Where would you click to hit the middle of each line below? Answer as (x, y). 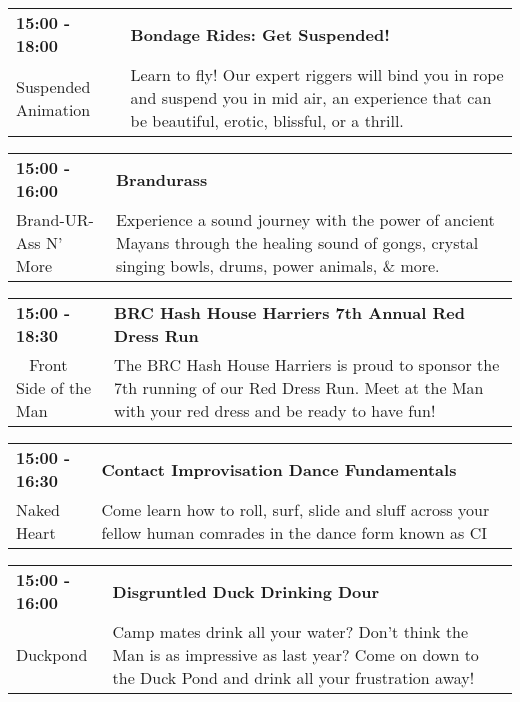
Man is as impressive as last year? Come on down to (295, 654)
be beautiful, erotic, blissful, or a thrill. (267, 120)
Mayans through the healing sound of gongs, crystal (297, 242)
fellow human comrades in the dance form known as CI (294, 532)
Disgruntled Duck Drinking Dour (246, 591)
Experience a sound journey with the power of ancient (305, 219)
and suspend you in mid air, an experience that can (311, 97)
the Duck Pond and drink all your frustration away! (293, 677)
